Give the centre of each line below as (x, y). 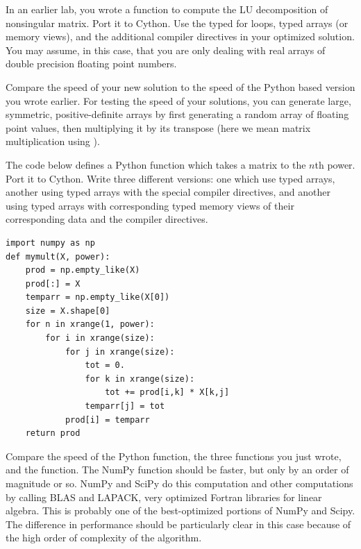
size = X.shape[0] (68, 311)
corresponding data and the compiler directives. (107, 219)
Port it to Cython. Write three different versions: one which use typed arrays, (170, 178)
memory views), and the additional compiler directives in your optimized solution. (180, 36)
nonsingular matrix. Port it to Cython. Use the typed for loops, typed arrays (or (177, 23)
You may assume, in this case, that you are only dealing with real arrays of (166, 50)
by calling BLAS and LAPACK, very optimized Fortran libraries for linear (164, 497)
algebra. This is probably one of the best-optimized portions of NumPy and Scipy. (180, 510)
